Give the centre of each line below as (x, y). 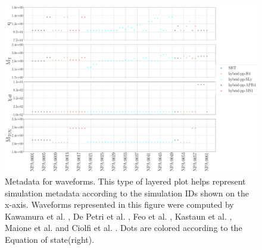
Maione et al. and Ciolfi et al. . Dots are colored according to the (124, 228)
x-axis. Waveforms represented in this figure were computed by (119, 204)
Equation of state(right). (50, 239)
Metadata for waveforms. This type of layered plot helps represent (125, 181)
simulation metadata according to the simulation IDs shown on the (127, 193)
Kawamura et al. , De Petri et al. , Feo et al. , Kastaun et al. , (118, 216)
